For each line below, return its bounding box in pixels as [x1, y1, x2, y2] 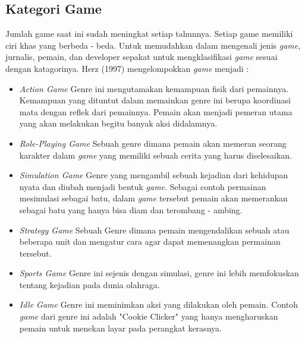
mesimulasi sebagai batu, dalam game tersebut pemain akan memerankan [19, 192, 288, 204]
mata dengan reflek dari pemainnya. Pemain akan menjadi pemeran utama [19, 105, 293, 118]
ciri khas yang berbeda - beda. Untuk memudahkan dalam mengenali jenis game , [5, 39, 301, 51]
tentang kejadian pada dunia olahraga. [19, 278, 160, 290]
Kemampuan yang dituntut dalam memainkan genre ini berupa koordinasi [19, 94, 291, 106]
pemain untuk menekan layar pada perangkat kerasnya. [19, 321, 222, 334]
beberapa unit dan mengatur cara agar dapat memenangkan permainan [19, 235, 281, 248]
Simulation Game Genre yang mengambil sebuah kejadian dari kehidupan [19, 169, 288, 181]
